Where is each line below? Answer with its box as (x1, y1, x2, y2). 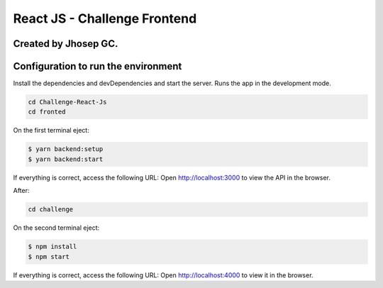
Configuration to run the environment (13, 60, 182, 72)
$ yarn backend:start (28, 155, 104, 163)
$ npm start (28, 253, 70, 260)
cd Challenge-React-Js (28, 98, 107, 106)
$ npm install (28, 243, 77, 251)
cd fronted (28, 108, 66, 116)
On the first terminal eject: (13, 126, 90, 135)
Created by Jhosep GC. (13, 38, 118, 50)
